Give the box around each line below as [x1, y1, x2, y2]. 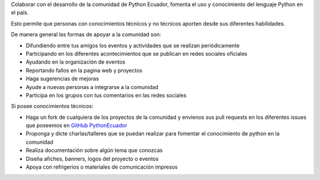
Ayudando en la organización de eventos [25, 58, 126, 65]
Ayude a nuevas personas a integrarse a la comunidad [25, 83, 159, 90]
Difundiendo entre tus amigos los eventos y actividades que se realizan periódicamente [25, 42, 240, 49]
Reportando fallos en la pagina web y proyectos [25, 67, 143, 74]
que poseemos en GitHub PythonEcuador [25, 122, 127, 129]
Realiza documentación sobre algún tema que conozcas [25, 147, 163, 154]
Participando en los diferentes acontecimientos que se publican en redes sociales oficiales [25, 50, 248, 57]
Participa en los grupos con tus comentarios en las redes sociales [25, 91, 187, 99]
